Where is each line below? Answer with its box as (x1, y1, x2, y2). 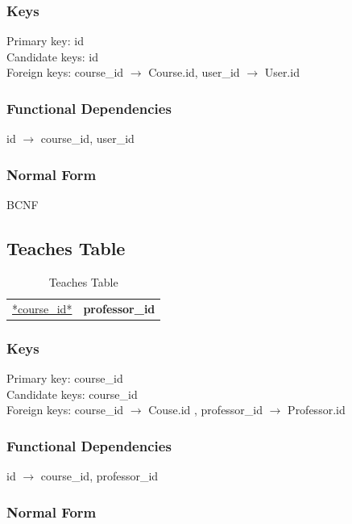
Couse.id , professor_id (148, 401, 263, 418)
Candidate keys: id (6, 48, 99, 65)
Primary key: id (6, 32, 84, 49)
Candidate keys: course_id (6, 385, 138, 402)
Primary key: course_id (6, 369, 123, 386)
